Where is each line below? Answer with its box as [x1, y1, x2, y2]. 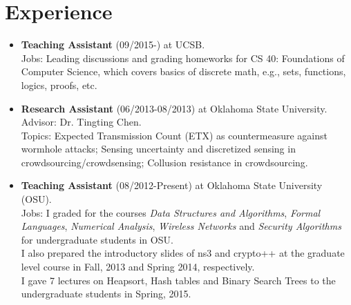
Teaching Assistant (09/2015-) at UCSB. [21, 37, 205, 52]
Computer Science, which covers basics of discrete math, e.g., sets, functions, [21, 64, 346, 79]
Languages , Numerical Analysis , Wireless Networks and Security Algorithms [21, 219, 341, 233]
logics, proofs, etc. [21, 77, 97, 92]
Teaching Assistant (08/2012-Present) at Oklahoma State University [21, 178, 323, 193]
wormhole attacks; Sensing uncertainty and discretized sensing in [21, 141, 296, 156]
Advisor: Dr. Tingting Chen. [21, 115, 142, 129]
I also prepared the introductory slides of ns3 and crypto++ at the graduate [21, 246, 345, 260]
